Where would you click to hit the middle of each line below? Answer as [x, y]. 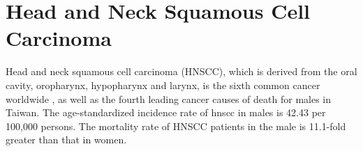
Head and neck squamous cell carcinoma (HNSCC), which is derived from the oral [181, 71]
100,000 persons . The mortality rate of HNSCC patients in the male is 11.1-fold [176, 126]
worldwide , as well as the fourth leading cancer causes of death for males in [169, 98]
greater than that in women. [66, 140]
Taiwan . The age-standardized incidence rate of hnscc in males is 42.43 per [166, 112]
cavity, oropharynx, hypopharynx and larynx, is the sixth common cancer [163, 85]
